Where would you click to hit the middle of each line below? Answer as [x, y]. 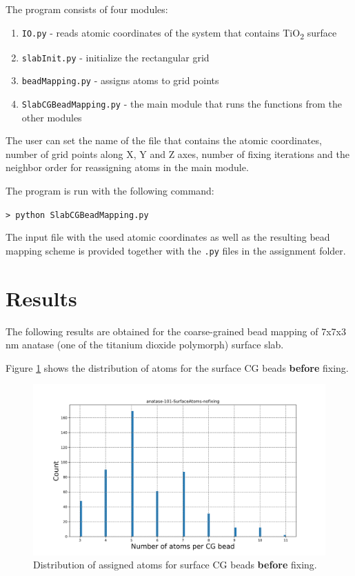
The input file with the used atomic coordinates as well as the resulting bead [168, 237]
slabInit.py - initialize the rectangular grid [115, 57]
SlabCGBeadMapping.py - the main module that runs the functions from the [182, 104]
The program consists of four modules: [87, 9]
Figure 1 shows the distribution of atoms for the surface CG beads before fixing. [177, 367]
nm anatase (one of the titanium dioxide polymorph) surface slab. [145, 345]
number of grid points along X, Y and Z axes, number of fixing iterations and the [177, 153]
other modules [52, 117]
